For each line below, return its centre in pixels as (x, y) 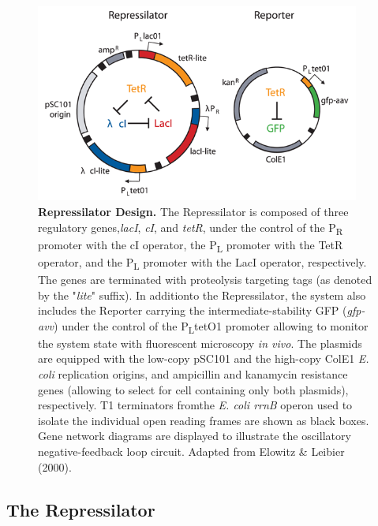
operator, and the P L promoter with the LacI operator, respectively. (202, 263)
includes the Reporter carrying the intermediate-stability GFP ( (193, 310)
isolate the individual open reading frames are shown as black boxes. (204, 420)
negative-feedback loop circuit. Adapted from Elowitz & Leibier (191, 451)
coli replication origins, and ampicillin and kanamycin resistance (193, 374)
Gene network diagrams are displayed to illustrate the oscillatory (195, 436)
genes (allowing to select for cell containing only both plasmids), (193, 389)
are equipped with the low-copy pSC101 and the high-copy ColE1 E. (204, 358)
